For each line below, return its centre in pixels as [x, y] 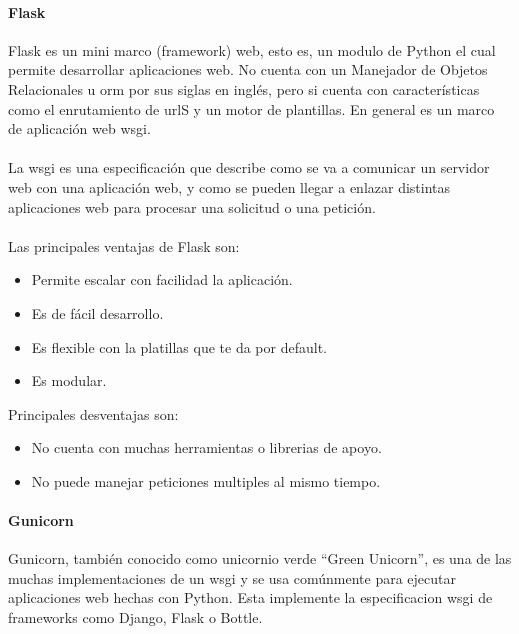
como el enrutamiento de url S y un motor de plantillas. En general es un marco [251, 108]
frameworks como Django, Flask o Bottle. [135, 617]
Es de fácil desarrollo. [97, 312]
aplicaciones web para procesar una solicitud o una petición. [192, 206]
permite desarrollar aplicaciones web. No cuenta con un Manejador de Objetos [248, 69]
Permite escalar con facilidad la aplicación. [162, 279]
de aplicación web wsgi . [79, 128]
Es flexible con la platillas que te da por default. [179, 346]
